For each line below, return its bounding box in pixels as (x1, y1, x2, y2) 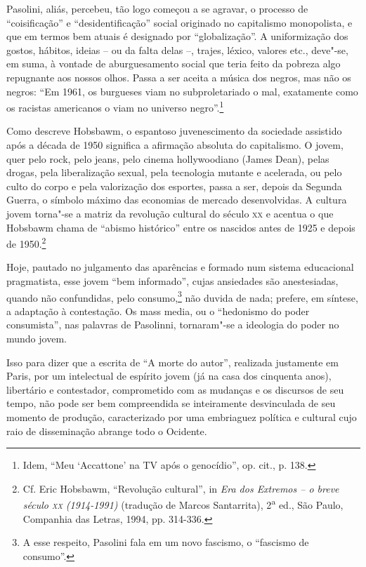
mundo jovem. (6, 331, 67, 346)
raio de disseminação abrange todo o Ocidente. (6, 423, 207, 438)
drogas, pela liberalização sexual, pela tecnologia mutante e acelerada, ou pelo (6, 165, 342, 180)
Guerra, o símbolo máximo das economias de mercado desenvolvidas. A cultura (6, 192, 347, 207)
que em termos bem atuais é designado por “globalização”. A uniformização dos (6, 29, 348, 44)
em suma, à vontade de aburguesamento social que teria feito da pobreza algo (6, 56, 341, 71)
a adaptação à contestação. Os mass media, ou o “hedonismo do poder (6, 303, 310, 318)
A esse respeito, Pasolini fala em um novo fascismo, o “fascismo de (22, 535, 309, 549)
